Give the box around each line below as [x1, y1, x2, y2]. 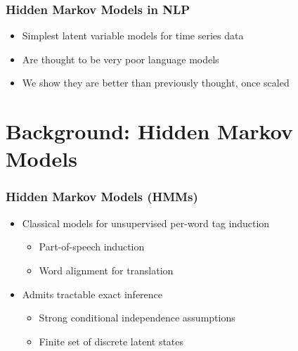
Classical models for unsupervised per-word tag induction [22, 215, 270, 230]
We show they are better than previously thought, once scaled [22, 75, 290, 90]
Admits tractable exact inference [22, 286, 163, 301]
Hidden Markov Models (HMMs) [6, 188, 198, 205]
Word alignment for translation [39, 262, 174, 277]
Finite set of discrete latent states [39, 333, 184, 348]
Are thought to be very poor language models [22, 51, 219, 66]
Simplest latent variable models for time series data [22, 28, 244, 43]
